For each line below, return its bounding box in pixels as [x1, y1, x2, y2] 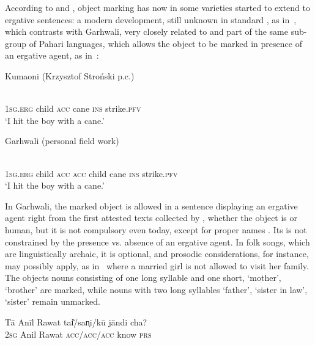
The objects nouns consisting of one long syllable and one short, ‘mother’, [5, 271, 281, 284]
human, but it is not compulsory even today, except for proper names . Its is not [5, 223, 307, 236]
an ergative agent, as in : [5, 49, 99, 62]
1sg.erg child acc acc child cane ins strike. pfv [5, 167, 178, 180]
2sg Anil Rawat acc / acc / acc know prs [5, 327, 152, 340]
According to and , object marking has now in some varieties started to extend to [5, 1, 310, 13]
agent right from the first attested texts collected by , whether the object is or [5, 211, 298, 224]
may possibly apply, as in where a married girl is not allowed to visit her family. [5, 259, 309, 272]
